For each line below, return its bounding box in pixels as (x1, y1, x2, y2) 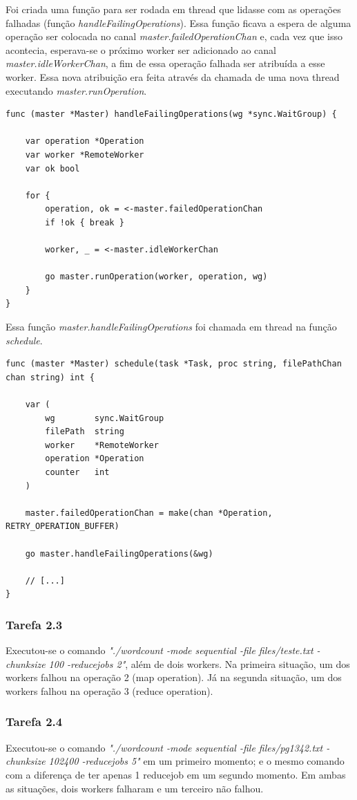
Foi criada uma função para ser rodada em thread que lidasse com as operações (6, 2, 341, 16)
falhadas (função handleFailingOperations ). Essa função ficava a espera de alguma (6, 15, 351, 30)
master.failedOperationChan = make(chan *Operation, (25, 508, 273, 518)
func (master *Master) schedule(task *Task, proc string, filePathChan (6, 359, 342, 369)
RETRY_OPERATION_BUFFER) (6, 521, 119, 532)
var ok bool (25, 163, 80, 174)
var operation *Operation (25, 136, 144, 147)
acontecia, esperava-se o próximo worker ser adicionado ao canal (6, 42, 276, 57)
